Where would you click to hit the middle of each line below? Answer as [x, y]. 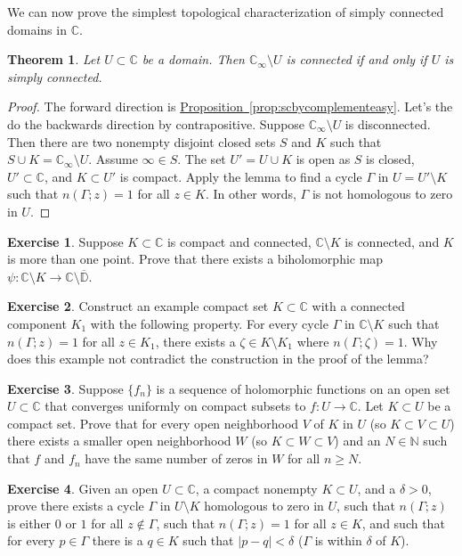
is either [29, 523]
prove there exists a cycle [76, 506]
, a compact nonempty [256, 488]
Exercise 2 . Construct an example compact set [138, 306]
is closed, [390, 159]
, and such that [403, 523]
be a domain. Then [193, 59]
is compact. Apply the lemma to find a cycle [241, 176]
